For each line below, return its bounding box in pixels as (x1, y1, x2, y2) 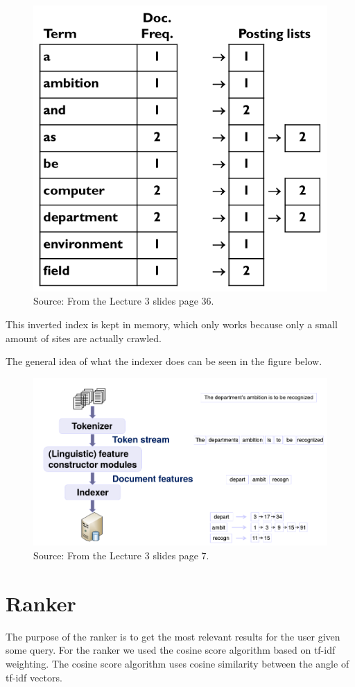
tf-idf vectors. (6, 670, 62, 684)
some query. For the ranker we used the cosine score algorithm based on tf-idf (6, 643, 336, 657)
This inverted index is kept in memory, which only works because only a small (6, 317, 338, 332)
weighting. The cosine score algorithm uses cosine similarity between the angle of (6, 656, 349, 670)
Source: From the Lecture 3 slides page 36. (33, 294, 214, 308)
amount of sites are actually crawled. (6, 330, 162, 345)
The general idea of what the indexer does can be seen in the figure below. (6, 354, 322, 368)
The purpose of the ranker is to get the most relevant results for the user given (6, 629, 340, 643)
